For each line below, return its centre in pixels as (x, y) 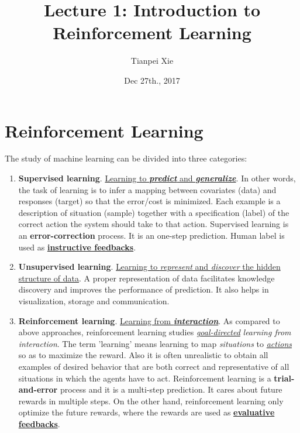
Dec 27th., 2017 (152, 80)
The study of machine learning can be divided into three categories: (126, 158)
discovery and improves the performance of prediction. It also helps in (144, 289)
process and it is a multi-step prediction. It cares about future (171, 389)
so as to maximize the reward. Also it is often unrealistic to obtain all (143, 355)
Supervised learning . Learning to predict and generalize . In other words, (157, 178)
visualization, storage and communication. (94, 300)
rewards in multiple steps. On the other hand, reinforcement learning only (151, 401)
